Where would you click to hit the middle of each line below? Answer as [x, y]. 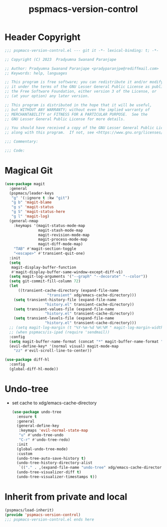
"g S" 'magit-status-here [38, 212]
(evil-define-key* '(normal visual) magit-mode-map [64, 346]
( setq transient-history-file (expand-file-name [65, 300]
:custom [25, 454]
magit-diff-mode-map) [61, 244]
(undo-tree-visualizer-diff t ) [49, 472]
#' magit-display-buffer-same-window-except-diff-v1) [67, 272]
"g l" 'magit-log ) [30, 216]
